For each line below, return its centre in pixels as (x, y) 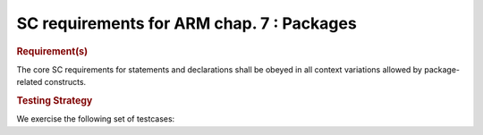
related (30, 82)
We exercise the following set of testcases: (96, 119)
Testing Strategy (55, 100)
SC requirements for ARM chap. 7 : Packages (186, 23)
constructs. (65, 82)
